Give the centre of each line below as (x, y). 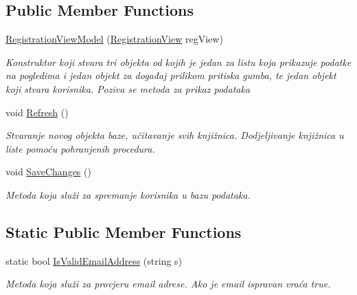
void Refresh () (37, 112)
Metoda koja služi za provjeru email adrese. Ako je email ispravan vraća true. (168, 284)
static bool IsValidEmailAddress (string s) (94, 260)
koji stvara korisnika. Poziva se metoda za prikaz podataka (128, 88)
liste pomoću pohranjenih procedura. (80, 148)
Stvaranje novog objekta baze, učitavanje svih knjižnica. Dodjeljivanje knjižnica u (175, 135)
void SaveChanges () (48, 172)
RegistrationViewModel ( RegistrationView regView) (114, 39)
